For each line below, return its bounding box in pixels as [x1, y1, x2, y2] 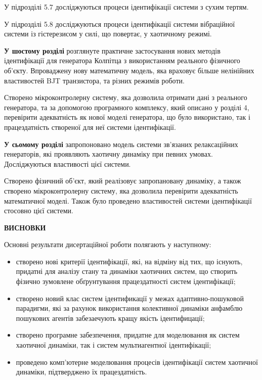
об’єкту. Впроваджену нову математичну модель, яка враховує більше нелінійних [4, 65, 254, 75]
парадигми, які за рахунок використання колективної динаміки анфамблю [16, 303, 243, 313]
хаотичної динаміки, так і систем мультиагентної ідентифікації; [16, 340, 211, 350]
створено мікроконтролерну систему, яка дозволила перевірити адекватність [4, 185, 238, 196]
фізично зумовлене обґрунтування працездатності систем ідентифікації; [16, 276, 236, 287]
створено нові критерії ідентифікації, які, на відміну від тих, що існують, [16, 256, 243, 266]
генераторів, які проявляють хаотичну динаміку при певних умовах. [4, 149, 213, 159]
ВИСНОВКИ [4, 222, 46, 232]
